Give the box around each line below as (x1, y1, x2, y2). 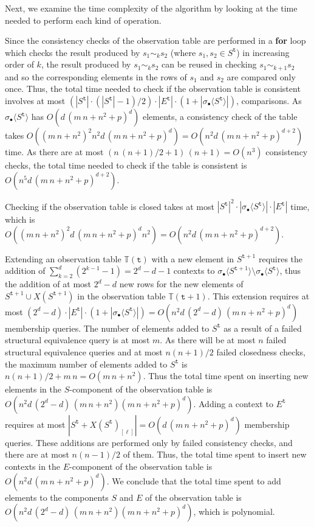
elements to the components (5, 490, 109, 503)
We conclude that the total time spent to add (112, 474, 281, 487)
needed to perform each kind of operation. (5, 13, 162, 26)
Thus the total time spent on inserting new (148, 369, 309, 382)
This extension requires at (213, 289, 310, 302)
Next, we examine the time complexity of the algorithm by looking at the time (5, 2, 298, 14)
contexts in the (5, 460, 61, 473)
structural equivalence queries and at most (5, 346, 163, 358)
